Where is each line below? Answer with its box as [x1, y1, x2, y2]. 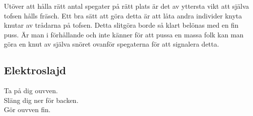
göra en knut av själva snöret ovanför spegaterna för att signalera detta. [4, 39, 219, 49]
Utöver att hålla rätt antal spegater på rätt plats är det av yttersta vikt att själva [4, 1, 249, 11]
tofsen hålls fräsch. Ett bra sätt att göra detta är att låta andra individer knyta [4, 10, 242, 20]
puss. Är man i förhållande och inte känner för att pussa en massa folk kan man [4, 29, 244, 39]
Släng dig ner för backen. [4, 95, 79, 105]
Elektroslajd [4, 63, 66, 78]
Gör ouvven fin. [4, 104, 51, 115]
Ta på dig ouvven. [4, 85, 58, 96]
